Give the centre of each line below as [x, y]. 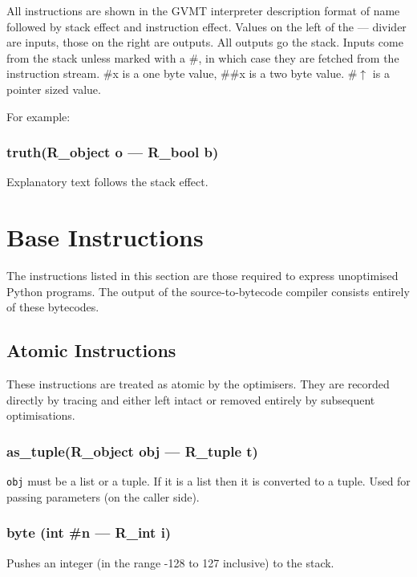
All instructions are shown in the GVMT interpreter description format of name [203, 10]
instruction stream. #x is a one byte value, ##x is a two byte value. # [182, 73]
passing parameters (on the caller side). [103, 496]
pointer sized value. [54, 89]
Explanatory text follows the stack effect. [107, 182]
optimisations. [41, 415]
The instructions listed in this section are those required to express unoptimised [202, 276]
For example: [38, 116]
